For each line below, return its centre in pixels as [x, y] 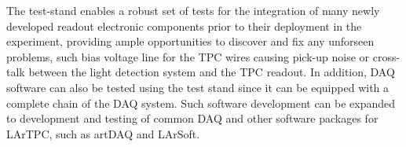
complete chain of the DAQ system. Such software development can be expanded [201, 103]
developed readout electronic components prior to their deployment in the [184, 26]
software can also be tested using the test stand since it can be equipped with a [198, 87]
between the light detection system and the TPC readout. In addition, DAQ [212, 72]
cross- [386, 56]
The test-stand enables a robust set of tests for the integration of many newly [193, 10]
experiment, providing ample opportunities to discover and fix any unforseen [190, 41]
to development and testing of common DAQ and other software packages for [192, 118]
